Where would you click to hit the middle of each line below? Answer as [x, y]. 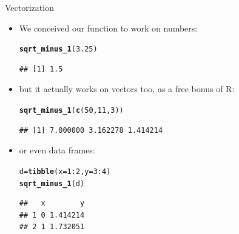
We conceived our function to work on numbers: [108, 28]
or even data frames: [57, 150]
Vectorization [29, 7]
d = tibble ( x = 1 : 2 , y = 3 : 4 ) [65, 171]
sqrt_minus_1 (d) [52, 183]
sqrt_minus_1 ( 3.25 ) [58, 49]
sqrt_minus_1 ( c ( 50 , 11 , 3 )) [71, 111]
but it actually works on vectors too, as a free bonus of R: [127, 89]
